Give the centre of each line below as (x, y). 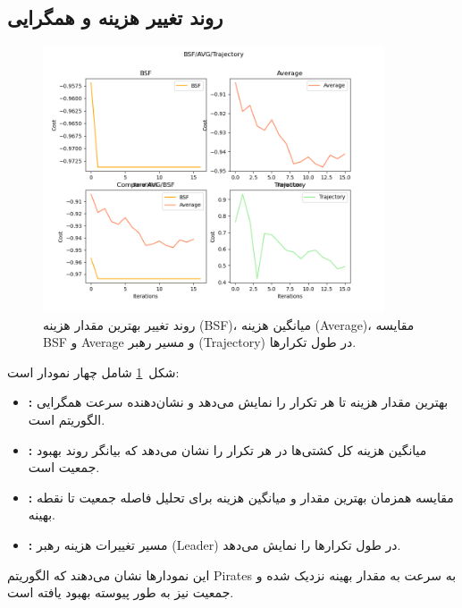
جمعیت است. (64, 467)
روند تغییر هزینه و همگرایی (115, 17)
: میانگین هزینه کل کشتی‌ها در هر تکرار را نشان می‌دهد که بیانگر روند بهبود (227, 449)
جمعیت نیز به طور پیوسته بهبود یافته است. (121, 592)
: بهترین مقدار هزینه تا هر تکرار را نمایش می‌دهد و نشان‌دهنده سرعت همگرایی (238, 402)
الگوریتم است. (67, 419)
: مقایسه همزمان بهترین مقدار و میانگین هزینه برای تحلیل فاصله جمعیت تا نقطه (241, 497)
